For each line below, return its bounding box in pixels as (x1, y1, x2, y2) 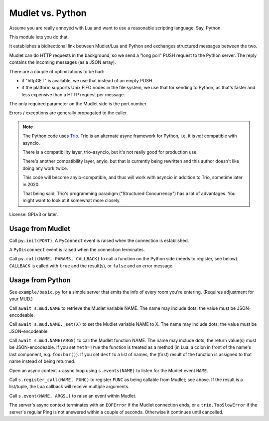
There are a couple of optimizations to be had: (9, 68, 105, 74)
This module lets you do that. (9, 34, 69, 40)
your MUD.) (9, 296, 33, 302)
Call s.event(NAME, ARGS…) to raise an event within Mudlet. (9, 393, 136, 399)
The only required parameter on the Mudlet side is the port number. (9, 101, 148, 107)
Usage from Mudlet (9, 224, 71, 233)
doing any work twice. (22, 165, 68, 171)
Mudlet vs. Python (9, 7, 87, 18)
